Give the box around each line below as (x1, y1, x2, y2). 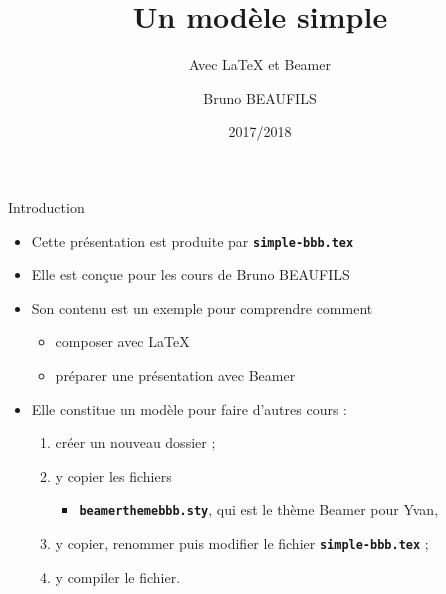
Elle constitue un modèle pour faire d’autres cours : (31, 398, 348, 419)
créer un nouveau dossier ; (55, 432, 216, 453)
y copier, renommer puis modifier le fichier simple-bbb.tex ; (55, 532, 429, 553)
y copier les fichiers (55, 465, 172, 486)
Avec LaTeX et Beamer (189, 54, 331, 75)
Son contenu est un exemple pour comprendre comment (31, 297, 373, 318)
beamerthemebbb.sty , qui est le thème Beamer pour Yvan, (79, 499, 439, 520)
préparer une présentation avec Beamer (55, 364, 296, 385)
